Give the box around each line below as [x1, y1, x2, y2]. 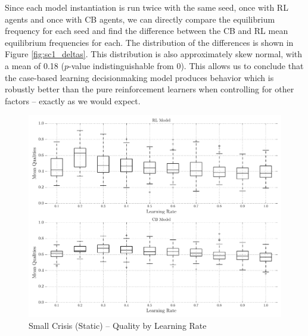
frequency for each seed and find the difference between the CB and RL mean [5, 24, 288, 37]
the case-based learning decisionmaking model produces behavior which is [5, 71, 274, 83]
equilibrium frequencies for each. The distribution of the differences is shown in [5, 36, 294, 48]
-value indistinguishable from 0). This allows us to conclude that [68, 59, 304, 71]
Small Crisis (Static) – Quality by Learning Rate [29, 319, 207, 332]
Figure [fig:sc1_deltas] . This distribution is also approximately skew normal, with [5, 48, 303, 60]
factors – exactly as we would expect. [5, 94, 141, 107]
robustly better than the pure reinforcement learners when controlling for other [5, 83, 294, 95]
